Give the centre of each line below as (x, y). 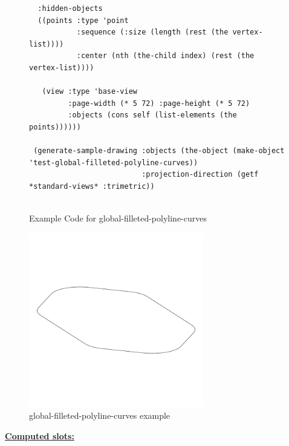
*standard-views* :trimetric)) (92, 186)
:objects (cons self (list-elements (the (152, 115)
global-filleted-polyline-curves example (100, 415)
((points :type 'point (83, 20)
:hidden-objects (70, 8)
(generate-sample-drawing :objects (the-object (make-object (159, 151)
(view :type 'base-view (89, 92)
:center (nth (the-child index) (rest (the (165, 56)
